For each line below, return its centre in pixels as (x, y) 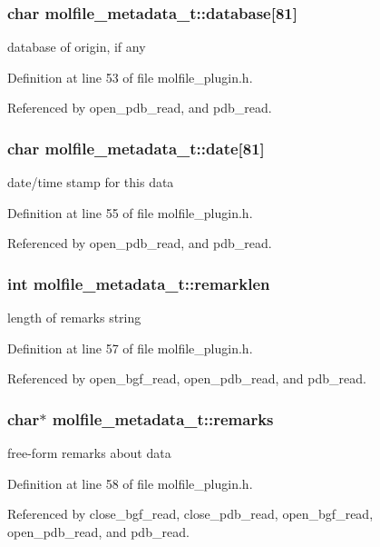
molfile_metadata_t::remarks (163, 418)
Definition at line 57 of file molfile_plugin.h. (130, 348)
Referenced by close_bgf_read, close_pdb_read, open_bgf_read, (190, 514)
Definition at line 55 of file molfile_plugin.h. (130, 212)
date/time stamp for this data (91, 182)
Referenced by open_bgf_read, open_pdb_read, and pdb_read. (187, 378)
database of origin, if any (77, 47)
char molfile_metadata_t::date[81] (136, 148)
